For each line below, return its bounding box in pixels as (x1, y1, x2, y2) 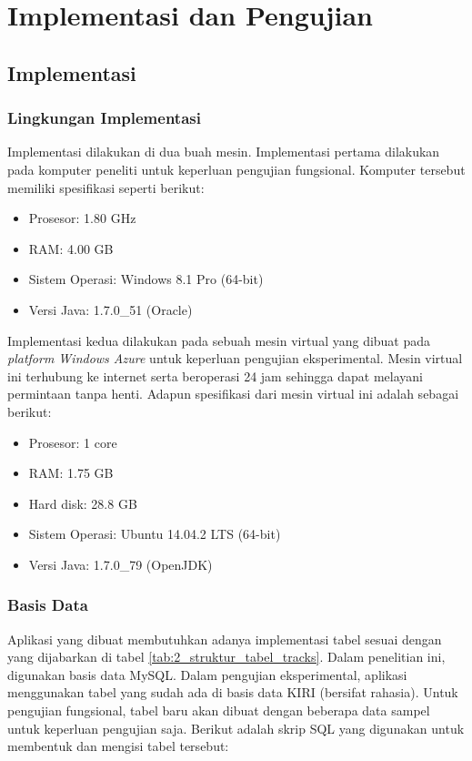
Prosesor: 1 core (28, 432, 117, 452)
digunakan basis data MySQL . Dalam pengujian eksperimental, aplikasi (7, 665, 407, 684)
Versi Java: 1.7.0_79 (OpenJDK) (28, 554, 213, 573)
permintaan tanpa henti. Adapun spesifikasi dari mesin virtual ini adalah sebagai (7, 384, 459, 403)
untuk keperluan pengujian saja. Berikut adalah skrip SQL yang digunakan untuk (7, 718, 465, 737)
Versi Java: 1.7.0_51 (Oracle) (28, 299, 193, 319)
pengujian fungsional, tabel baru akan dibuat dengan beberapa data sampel (7, 701, 430, 720)
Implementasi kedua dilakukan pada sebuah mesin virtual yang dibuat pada (7, 330, 431, 350)
